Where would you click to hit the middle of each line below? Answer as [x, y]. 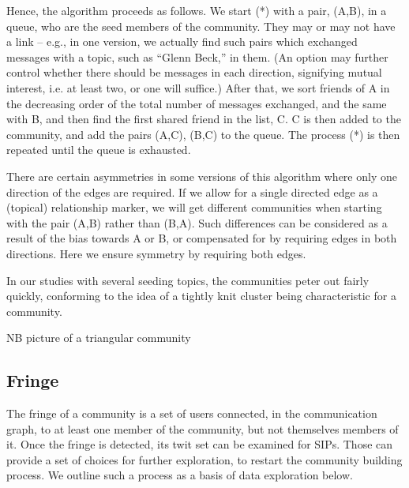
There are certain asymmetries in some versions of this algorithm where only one [202, 176]
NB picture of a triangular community [99, 338]
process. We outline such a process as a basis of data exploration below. [180, 475]
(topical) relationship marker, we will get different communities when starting [194, 207]
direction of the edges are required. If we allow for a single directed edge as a [192, 191]
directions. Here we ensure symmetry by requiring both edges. [156, 253]
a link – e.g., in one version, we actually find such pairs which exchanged [182, 41]
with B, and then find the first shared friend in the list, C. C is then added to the [204, 119]
